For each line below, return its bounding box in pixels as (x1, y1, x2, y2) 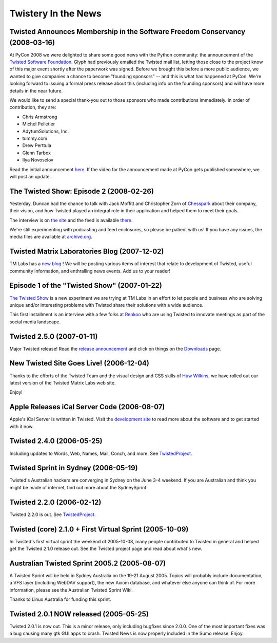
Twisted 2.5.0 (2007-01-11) (9, 332, 98, 341)
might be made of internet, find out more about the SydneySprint (9, 484, 147, 490)
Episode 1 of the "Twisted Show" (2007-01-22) (9, 281, 163, 290)
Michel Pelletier (22, 121, 55, 127)
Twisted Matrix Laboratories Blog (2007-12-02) (9, 247, 164, 256)
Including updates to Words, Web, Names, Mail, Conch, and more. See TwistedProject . (9, 450, 192, 456)
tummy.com (22, 135, 48, 141)
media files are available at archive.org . (9, 234, 92, 240)
